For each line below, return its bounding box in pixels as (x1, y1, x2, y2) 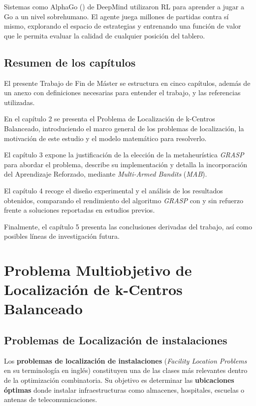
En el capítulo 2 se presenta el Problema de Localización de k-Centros (4, 113, 215, 124)
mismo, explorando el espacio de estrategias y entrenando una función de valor (4, 21, 241, 31)
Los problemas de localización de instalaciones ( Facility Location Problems (4, 355, 247, 366)
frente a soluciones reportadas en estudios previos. (4, 205, 155, 215)
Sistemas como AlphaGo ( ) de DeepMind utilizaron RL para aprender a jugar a (4, 1, 244, 11)
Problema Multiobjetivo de (4, 260, 192, 280)
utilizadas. (4, 97, 35, 107)
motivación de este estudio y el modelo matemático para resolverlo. (4, 133, 207, 143)
